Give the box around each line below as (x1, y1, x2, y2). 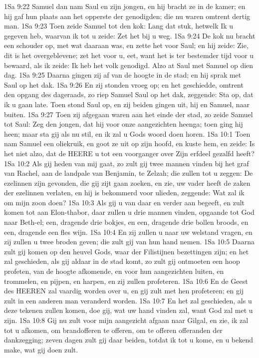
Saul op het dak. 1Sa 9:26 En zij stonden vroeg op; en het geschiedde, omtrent (4, 79, 244, 90)
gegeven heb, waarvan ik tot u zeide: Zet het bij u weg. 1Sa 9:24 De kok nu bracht (4, 30, 256, 41)
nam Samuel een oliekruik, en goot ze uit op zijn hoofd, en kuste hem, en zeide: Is (4, 138, 255, 149)
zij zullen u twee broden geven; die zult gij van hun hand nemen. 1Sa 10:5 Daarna (4, 236, 255, 247)
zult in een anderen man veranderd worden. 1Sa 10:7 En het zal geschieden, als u (4, 295, 252, 305)
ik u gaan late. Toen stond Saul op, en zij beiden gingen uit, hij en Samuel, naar (4, 99, 250, 109)
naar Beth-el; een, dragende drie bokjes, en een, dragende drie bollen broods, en (4, 217, 249, 227)
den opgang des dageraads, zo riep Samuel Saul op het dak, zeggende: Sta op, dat (4, 89, 254, 100)
